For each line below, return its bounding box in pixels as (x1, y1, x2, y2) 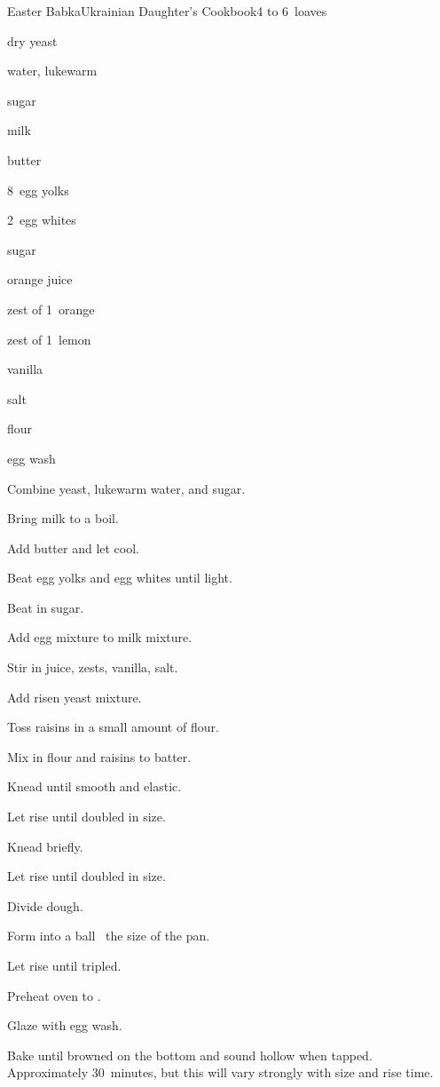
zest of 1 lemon (7, 329, 91, 348)
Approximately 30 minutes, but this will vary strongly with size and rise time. (7, 1063, 434, 1082)
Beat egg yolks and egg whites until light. (7, 568, 232, 587)
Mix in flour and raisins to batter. (7, 747, 192, 766)
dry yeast (7, 31, 58, 50)
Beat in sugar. (7, 598, 84, 616)
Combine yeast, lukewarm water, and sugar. (7, 479, 246, 497)
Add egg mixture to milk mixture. (7, 628, 192, 647)
